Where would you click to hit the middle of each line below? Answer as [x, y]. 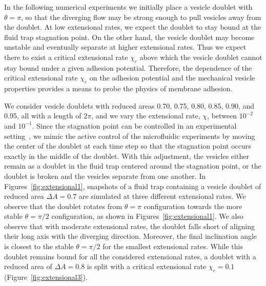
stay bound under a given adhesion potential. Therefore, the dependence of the [128, 67]
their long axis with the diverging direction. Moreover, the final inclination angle [131, 236]
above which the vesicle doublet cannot [201, 57]
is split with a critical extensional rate [147, 266]
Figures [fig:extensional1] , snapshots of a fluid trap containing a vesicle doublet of [133, 186]
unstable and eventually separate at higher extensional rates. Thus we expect [125, 47]
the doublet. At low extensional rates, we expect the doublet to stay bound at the [133, 27]
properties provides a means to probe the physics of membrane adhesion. [118, 88]
